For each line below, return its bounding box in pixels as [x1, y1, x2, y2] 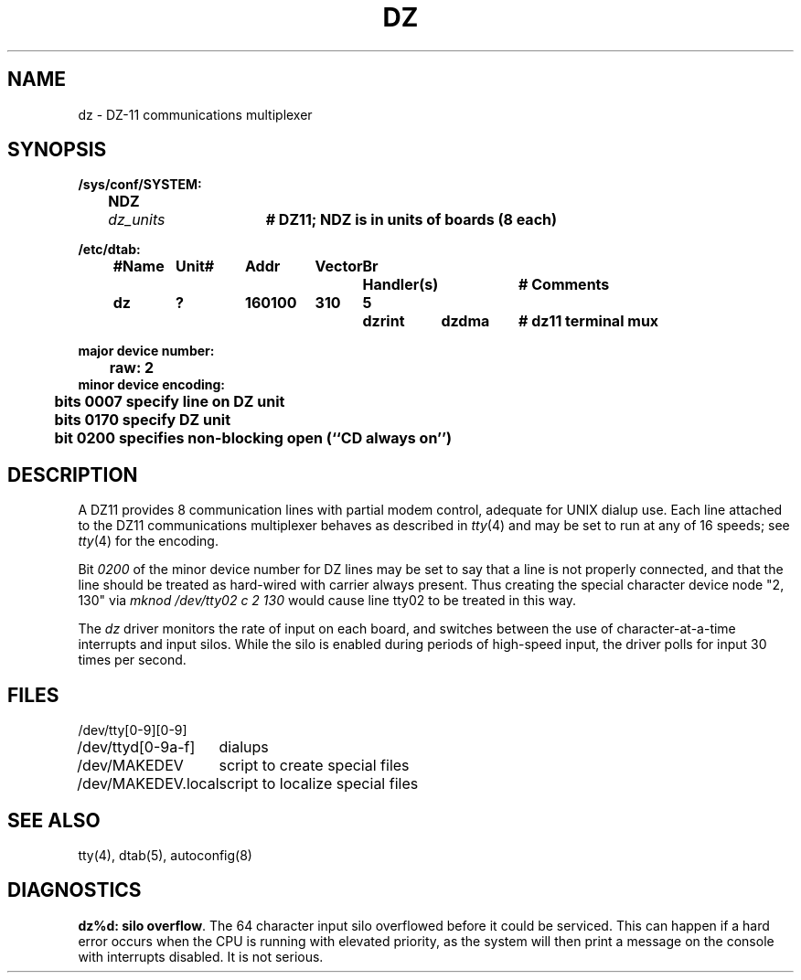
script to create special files [219, 756, 410, 775]
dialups [219, 738, 269, 757]
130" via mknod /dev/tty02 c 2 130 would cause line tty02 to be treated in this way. [78, 592, 577, 609]
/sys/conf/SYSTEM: [78, 176, 202, 193]
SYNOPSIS [7, 138, 107, 162]
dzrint [362, 312, 405, 331]
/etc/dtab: [78, 241, 141, 258]
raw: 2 [109, 358, 155, 378]
